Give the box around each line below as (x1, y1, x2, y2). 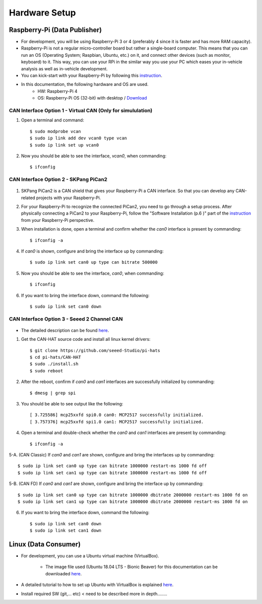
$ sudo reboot (30, 368, 63, 373)
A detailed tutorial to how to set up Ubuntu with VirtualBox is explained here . (21, 582, 174, 587)
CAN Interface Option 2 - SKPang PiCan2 (9, 176, 108, 183)
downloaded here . (45, 570, 82, 576)
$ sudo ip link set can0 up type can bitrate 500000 (30, 260, 158, 265)
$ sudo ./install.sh (30, 361, 79, 367)
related (21, 195, 35, 201)
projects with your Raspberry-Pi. (36, 195, 101, 201)
